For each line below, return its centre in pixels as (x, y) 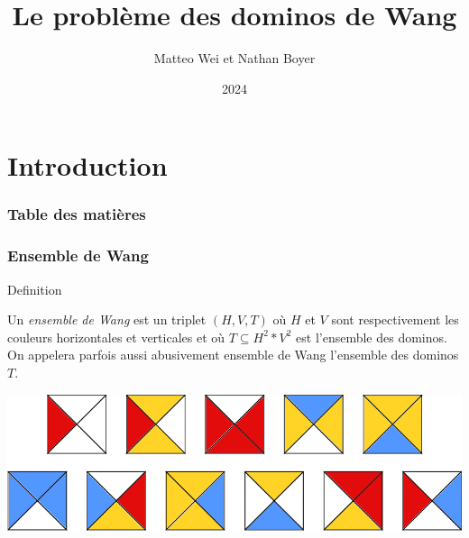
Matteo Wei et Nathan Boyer (234, 58)
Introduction (87, 165)
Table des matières (77, 214)
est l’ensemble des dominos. (372, 337)
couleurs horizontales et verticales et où (116, 337)
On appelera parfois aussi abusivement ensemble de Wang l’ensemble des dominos (233, 355)
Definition (35, 289)
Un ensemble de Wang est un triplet (107, 319)
